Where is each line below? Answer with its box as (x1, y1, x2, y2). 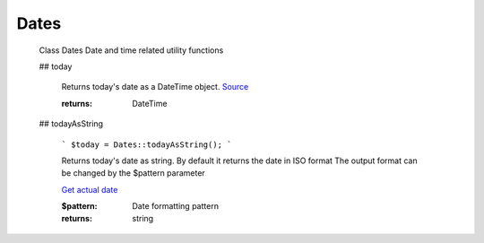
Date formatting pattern (132, 201, 220, 212)
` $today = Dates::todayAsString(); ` (61, 139, 232, 150)
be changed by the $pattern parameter (61, 168, 205, 178)
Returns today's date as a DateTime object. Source (61, 82, 249, 92)
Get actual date (61, 184, 118, 195)
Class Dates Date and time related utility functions (39, 45, 224, 56)
